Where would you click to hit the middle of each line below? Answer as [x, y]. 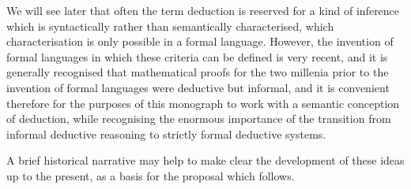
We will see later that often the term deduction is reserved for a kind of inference [203, 10]
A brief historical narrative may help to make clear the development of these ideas [205, 160]
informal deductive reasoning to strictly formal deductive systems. [166, 133]
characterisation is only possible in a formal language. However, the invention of [200, 41]
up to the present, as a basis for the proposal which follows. [151, 175]
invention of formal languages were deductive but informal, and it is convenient [198, 87]
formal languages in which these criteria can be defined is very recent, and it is [197, 56]
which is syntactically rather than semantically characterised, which [170, 26]
